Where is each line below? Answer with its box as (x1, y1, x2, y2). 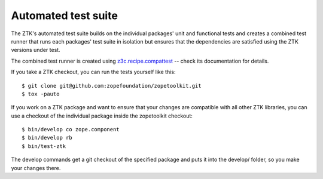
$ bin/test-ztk (22, 143, 66, 149)
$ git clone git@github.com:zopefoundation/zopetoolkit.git (22, 82, 202, 89)
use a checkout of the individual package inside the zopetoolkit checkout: (11, 112, 193, 119)
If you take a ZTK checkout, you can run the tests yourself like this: (11, 69, 176, 76)
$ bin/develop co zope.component (22, 126, 120, 133)
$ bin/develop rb (22, 134, 72, 141)
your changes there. (11, 164, 61, 171)
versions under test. (11, 47, 60, 54)
